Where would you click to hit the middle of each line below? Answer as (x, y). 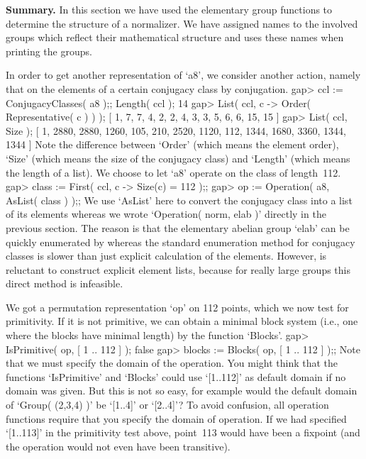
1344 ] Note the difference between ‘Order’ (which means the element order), (172, 144)
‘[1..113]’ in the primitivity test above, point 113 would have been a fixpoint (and (183, 432)
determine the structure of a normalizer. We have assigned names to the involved (182, 23)
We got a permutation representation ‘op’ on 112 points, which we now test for (177, 307)
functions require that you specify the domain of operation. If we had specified (176, 418)
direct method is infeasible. (65, 283)
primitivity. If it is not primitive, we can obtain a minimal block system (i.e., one (182, 321)
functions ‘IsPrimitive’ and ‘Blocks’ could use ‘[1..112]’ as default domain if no (176, 376)
